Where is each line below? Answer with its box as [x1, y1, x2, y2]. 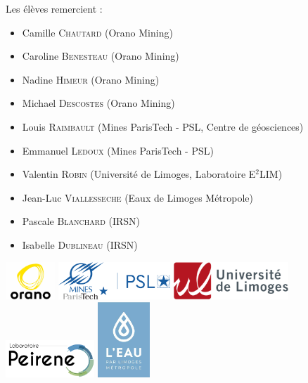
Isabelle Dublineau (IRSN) [22, 237, 138, 252]
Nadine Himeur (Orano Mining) [22, 72, 160, 86]
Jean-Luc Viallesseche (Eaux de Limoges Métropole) [22, 190, 254, 205]
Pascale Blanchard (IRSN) [22, 214, 141, 228]
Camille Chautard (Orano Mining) [22, 25, 173, 39]
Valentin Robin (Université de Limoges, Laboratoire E [22, 167, 256, 181]
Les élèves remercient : [6, 1, 103, 15]
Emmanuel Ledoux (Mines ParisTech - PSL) [22, 143, 214, 157]
